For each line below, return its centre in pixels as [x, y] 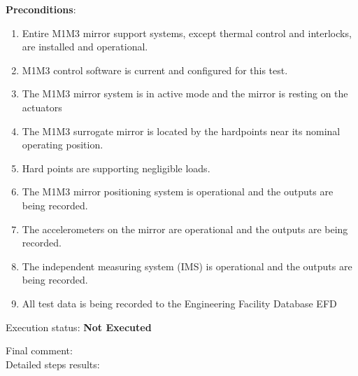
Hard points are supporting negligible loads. [116, 168]
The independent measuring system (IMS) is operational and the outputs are [187, 266]
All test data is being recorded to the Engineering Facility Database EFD [179, 303]
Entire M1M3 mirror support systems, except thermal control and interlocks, [187, 33]
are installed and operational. [85, 47]
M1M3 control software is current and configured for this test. [155, 70]
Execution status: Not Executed [79, 327]
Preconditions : [41, 9]
